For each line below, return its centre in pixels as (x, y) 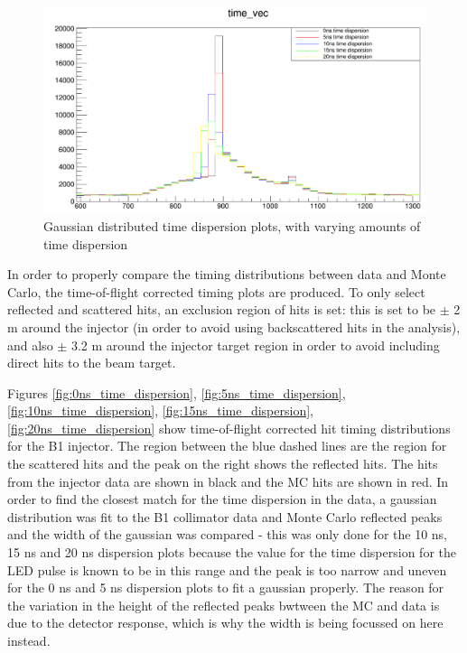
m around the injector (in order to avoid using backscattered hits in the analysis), (234, 326)
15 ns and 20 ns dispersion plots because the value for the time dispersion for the (232, 552)
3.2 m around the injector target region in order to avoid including (255, 345)
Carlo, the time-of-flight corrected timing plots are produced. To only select (216, 291)
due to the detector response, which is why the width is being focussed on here (225, 623)
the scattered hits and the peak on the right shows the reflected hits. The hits (223, 464)
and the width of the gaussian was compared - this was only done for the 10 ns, (228, 534)
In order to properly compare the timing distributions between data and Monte (227, 274)
